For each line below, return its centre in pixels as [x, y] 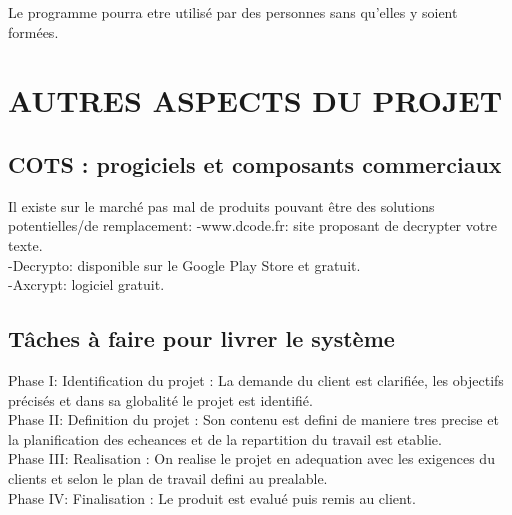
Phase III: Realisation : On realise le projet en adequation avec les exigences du [251, 458]
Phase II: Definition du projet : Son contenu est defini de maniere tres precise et [253, 419]
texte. [25, 244]
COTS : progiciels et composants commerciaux [255, 163]
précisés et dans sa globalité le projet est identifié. [160, 399]
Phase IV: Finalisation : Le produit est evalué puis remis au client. [212, 497]
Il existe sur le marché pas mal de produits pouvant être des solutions [221, 205]
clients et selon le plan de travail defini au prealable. [168, 477]
